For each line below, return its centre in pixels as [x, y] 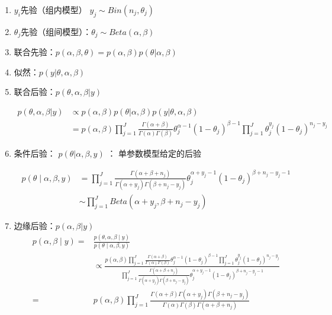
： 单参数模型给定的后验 [154, 153]
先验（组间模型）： [56, 31]
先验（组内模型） [54, 9]
